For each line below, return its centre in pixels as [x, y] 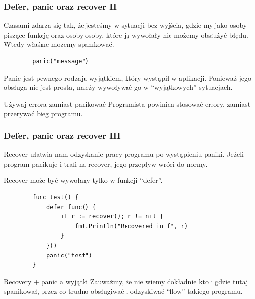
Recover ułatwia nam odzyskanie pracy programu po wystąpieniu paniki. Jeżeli [124, 154]
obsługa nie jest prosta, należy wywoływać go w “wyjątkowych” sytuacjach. [118, 87]
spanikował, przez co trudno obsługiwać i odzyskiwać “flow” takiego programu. [123, 291]
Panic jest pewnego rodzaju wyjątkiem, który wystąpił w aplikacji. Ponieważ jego [128, 77]
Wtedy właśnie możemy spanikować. [59, 44]
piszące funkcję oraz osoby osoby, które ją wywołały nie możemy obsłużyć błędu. [126, 34]
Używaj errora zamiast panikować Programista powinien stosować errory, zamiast [127, 104]
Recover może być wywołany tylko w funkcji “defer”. [83, 180]
